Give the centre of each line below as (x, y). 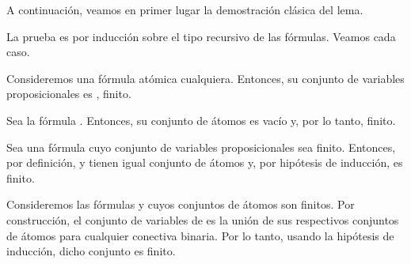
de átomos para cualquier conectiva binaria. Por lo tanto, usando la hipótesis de (200, 235)
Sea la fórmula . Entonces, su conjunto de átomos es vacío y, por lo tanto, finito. (201, 120)
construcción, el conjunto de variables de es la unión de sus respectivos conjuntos (203, 219)
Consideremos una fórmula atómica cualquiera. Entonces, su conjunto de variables (205, 78)
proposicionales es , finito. (69, 94)
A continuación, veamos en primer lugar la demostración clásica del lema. (185, 9)
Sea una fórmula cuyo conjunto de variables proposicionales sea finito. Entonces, (201, 147)
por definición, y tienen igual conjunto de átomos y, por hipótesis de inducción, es (205, 162)
